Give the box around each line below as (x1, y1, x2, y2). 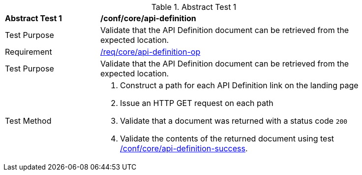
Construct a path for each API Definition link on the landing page (120, 80, 359, 90)
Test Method (5, 116, 52, 126)
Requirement (5, 47, 52, 57)
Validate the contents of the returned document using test (120, 134, 334, 143)
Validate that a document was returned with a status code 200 (120, 116, 348, 126)
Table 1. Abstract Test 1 (151, 2, 237, 12)
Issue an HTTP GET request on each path (120, 98, 273, 108)
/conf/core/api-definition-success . (120, 143, 248, 153)
